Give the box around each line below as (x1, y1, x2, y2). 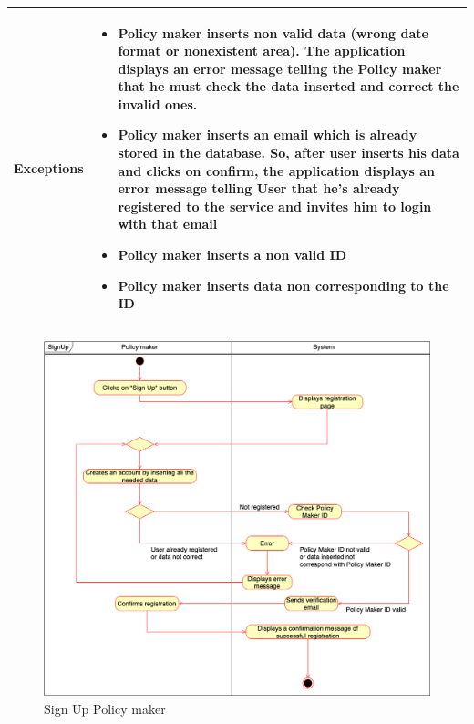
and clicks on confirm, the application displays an (118, 160, 436, 180)
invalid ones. (118, 94, 198, 113)
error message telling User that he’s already (118, 179, 400, 198)
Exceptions (14, 158, 84, 177)
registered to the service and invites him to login (118, 196, 432, 215)
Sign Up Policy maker (44, 698, 166, 718)
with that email (118, 214, 218, 233)
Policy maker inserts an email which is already (118, 125, 417, 144)
